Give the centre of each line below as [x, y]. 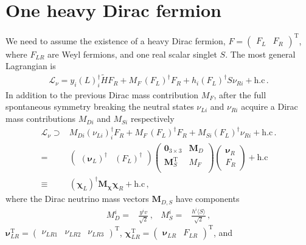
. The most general [260, 54]
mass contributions [40, 119]
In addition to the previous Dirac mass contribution [102, 94]
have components [207, 199]
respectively [152, 119]
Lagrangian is [31, 66]
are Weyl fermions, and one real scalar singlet [132, 54]
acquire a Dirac [269, 106]
